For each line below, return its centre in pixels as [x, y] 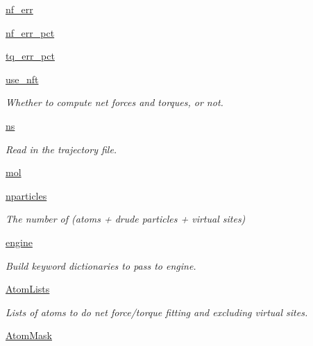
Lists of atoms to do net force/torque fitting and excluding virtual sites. [157, 312]
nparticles [26, 195]
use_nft [22, 79]
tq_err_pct [30, 56]
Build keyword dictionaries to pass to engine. [101, 265]
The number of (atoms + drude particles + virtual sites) [126, 219]
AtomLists [28, 289]
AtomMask [29, 335]
